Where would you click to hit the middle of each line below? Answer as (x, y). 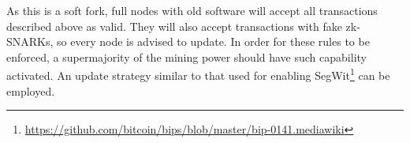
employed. (31, 90)
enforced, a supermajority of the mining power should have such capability (186, 56)
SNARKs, (30, 41)
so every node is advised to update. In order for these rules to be (213, 41)
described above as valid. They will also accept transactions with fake (174, 26)
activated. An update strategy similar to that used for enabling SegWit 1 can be (198, 74)
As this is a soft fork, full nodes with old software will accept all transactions (192, 10)
